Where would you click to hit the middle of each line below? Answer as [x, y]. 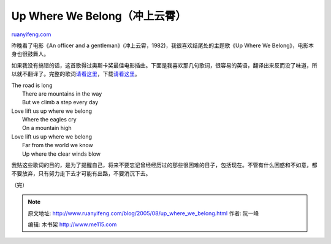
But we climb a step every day [60, 102]
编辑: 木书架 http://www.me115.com [72, 224]
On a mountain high [47, 128]
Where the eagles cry [49, 120]
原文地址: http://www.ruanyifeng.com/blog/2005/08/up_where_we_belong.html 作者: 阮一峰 [143, 213]
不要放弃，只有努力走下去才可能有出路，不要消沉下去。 [81, 173]
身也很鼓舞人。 [30, 54]
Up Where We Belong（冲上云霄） [99, 16]
